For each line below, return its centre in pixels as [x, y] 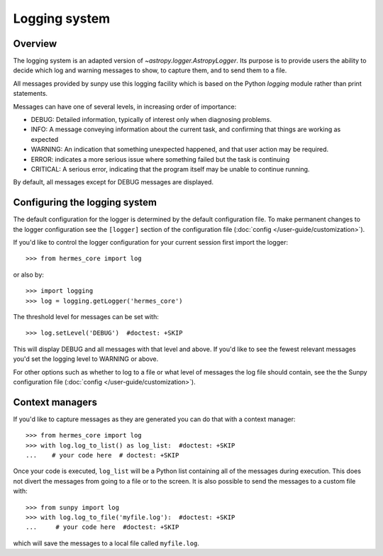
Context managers [55, 402]
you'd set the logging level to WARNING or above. [86, 359]
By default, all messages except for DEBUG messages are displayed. [113, 182]
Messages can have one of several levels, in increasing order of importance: [125, 106]
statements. [30, 94]
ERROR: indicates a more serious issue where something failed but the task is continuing [160, 159]
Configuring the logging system [85, 202]
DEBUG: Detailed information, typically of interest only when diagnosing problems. [151, 120]
